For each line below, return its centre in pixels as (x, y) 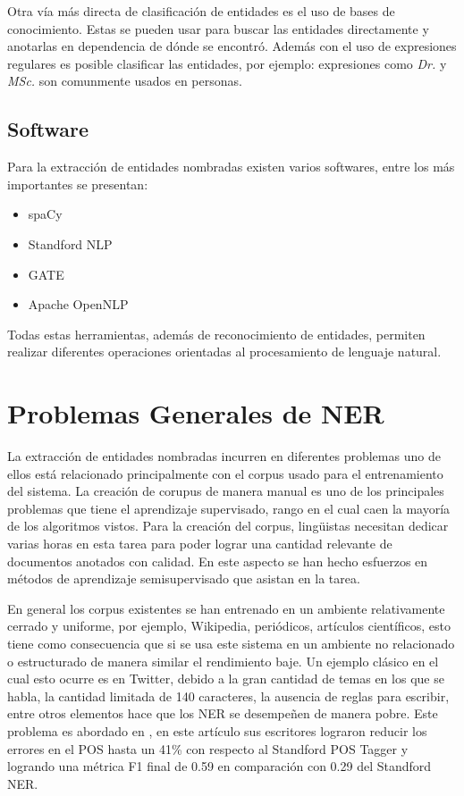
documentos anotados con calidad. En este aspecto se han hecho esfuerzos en (218, 561)
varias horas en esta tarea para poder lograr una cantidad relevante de (200, 544)
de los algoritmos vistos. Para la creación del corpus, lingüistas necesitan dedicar (228, 526)
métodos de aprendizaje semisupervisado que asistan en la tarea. (184, 578)
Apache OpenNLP (78, 304)
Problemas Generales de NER (196, 413)
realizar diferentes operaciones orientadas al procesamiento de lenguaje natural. (224, 352)
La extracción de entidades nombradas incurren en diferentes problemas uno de (224, 456)
